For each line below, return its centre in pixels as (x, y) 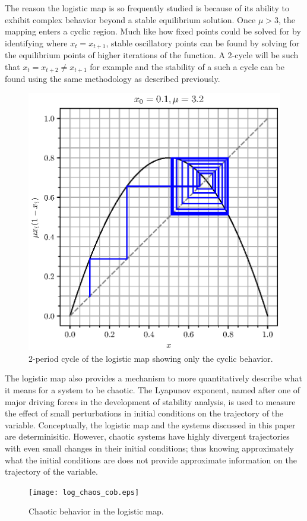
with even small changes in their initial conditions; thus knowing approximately (149, 448)
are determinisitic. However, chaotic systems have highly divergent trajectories (147, 436)
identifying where (36, 42)
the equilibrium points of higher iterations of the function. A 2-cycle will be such (152, 55)
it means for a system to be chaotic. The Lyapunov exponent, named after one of (153, 390)
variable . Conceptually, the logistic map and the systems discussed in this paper (150, 424)
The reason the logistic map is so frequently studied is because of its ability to (147, 8)
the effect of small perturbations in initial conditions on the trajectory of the (144, 413)
